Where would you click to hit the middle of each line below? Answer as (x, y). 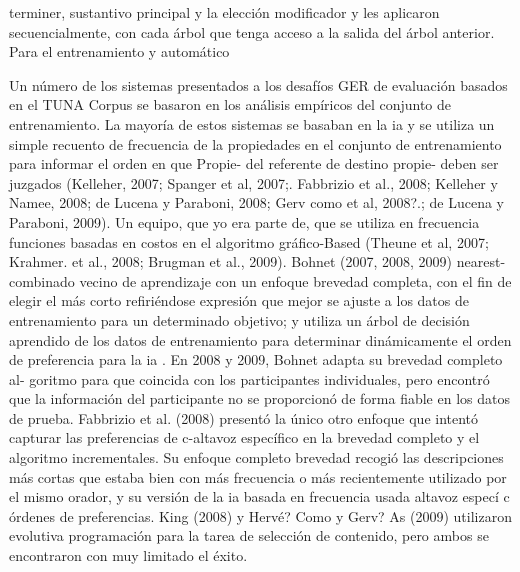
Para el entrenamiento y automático (119, 51)
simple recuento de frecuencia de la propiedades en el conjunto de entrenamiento (255, 143)
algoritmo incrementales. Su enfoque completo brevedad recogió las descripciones (256, 457)
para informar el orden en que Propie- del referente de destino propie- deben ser (254, 163)
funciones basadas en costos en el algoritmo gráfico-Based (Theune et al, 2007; (249, 241)
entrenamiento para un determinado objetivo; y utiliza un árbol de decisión (239, 319)
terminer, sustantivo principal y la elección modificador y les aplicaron (224, 12)
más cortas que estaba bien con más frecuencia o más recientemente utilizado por (258, 476)
